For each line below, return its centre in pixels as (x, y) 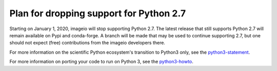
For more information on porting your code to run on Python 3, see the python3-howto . (101, 62)
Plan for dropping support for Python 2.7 (98, 13)
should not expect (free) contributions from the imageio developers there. (87, 43)
